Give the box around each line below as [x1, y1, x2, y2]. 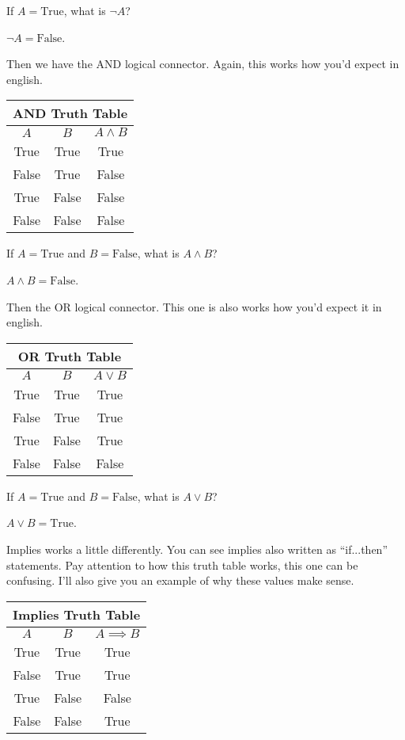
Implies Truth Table [13, 605, 141, 624]
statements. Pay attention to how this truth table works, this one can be [6, 556, 358, 573]
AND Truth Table [13, 104, 128, 123]
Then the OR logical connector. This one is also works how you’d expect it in [6, 298, 382, 315]
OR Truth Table [17, 346, 122, 365]
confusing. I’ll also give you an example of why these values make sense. [6, 572, 354, 589]
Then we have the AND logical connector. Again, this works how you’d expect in [6, 55, 399, 72]
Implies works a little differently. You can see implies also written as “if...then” [6, 540, 388, 557]
